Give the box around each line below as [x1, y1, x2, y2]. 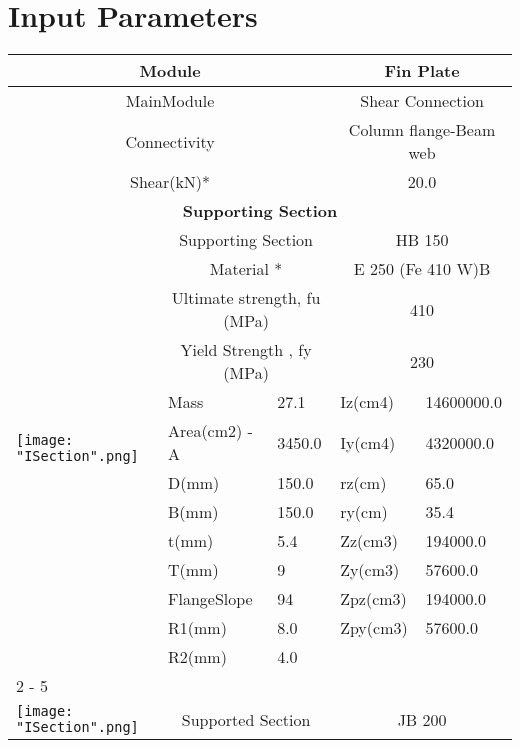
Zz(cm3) [340, 529, 398, 553]
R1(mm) [168, 616, 227, 640]
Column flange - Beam [348, 118, 496, 142]
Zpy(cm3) [340, 616, 408, 640]
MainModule [125, 89, 215, 113]
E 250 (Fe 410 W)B [353, 257, 491, 281]
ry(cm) [340, 500, 388, 524]
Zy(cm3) [340, 558, 400, 582]
